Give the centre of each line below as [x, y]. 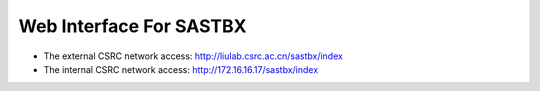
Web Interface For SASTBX [132, 26]
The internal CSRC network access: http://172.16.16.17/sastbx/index [181, 69]
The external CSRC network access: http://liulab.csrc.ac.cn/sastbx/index [193, 56]
